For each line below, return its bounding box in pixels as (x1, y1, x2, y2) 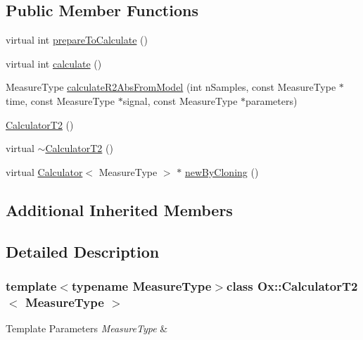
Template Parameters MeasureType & (6, 321, 168, 336)
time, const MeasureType (6, 93, 115, 108)
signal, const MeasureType (122, 93, 238, 108)
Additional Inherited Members (6, 199, 233, 220)
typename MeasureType (71, 277, 212, 294)
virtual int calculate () (6, 56, 102, 70)
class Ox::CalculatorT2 (227, 277, 358, 294)
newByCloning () (184, 164, 259, 179)
